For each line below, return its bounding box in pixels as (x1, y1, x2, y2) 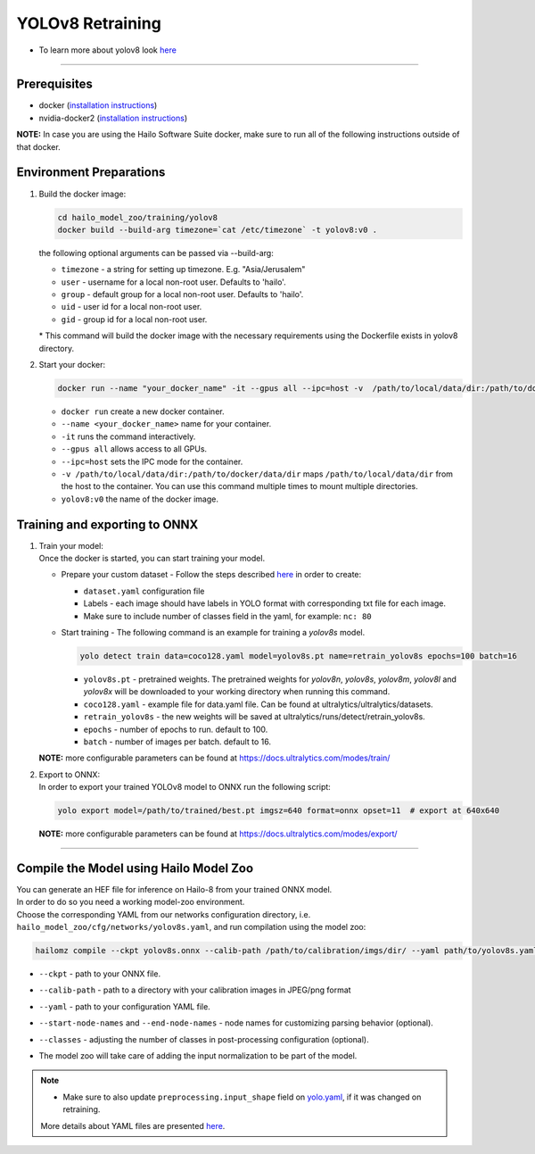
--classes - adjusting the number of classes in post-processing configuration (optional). (38, 1034, 369, 1044)
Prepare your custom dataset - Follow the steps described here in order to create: (61, 569, 362, 580)
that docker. (16, 141, 62, 152)
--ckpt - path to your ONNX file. (38, 968, 160, 979)
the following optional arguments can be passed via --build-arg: (38, 247, 274, 258)
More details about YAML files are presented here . (40, 1120, 226, 1131)
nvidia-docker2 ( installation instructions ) (38, 112, 188, 123)
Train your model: (38, 540, 104, 551)
